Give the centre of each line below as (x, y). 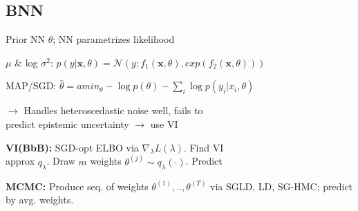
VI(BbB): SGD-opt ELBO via (72, 147)
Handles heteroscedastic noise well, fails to (113, 110)
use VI (164, 123)
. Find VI (204, 147)
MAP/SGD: (31, 85)
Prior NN (26, 39)
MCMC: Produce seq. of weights (77, 186)
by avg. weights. (40, 200)
